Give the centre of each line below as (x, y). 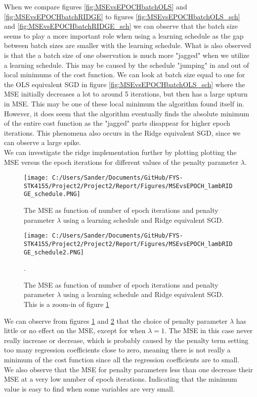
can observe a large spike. (43, 142)
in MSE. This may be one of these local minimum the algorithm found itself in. (124, 103)
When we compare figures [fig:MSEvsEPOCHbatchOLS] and (96, 6)
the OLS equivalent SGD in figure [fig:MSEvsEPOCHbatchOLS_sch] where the (125, 84)
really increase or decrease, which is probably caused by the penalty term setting (126, 340)
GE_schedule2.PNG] (54, 252)
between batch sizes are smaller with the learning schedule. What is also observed (128, 45)
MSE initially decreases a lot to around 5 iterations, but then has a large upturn (126, 94)
